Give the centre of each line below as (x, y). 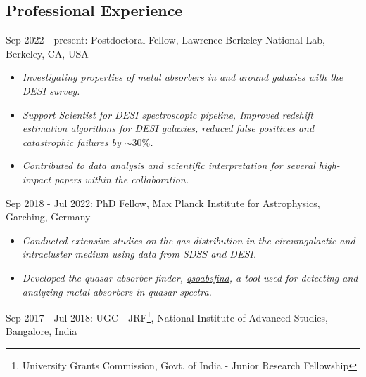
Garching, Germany (48, 217)
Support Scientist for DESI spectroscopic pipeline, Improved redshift (168, 114)
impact (37, 179)
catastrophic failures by (71, 141)
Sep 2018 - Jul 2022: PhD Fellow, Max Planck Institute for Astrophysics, (163, 203)
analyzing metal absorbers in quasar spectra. (117, 291)
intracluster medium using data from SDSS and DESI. (139, 254)
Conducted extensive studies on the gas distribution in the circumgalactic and (189, 240)
